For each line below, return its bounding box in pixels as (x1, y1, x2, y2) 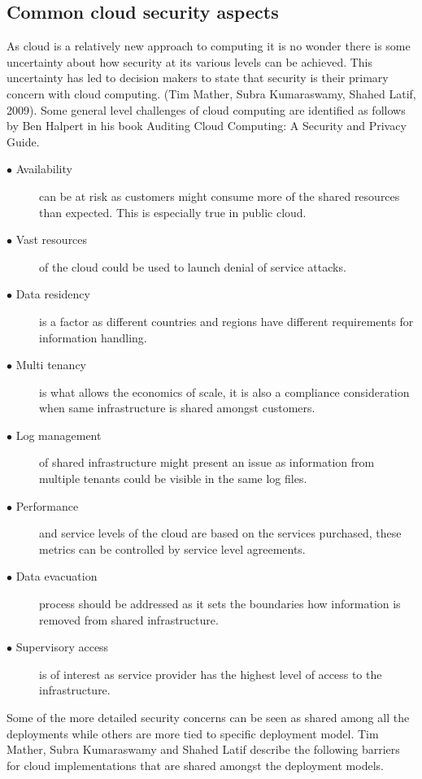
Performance (15, 497, 79, 514)
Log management (15, 426, 102, 443)
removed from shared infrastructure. (39, 611, 219, 628)
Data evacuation (15, 568, 98, 585)
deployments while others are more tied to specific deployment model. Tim (7, 725, 379, 742)
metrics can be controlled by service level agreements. (39, 540, 306, 557)
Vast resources (15, 231, 88, 248)
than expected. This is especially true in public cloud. (39, 203, 307, 220)
